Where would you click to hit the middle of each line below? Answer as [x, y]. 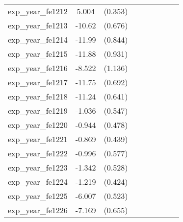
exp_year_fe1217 [38, 82]
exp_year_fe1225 [38, 196]
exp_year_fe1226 [38, 210]
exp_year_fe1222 [38, 153]
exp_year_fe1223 [38, 167]
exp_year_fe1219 [38, 111]
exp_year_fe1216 [38, 68]
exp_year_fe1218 [38, 96]
